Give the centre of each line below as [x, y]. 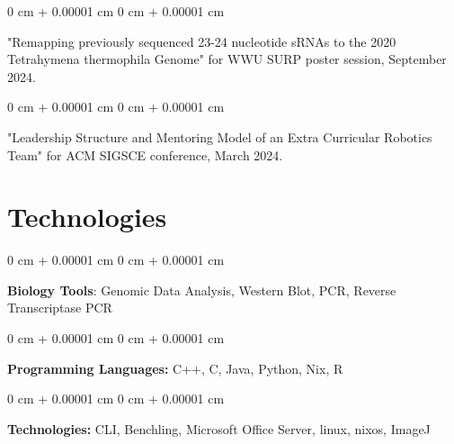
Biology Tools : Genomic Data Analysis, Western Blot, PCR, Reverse [202, 290]
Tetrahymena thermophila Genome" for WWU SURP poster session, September [227, 59]
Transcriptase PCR [60, 308]
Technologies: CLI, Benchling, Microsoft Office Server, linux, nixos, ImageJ [219, 428]
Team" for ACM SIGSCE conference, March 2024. [145, 154]
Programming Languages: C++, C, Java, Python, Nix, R [175, 368]
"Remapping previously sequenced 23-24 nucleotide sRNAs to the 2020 [202, 41]
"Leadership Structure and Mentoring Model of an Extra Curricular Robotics [220, 136]
